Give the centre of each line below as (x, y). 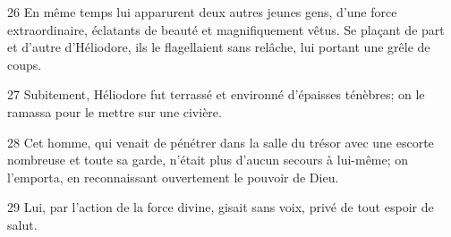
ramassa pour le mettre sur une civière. (115, 111)
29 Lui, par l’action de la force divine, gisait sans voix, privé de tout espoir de (221, 207)
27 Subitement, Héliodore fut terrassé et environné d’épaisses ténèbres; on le (216, 94)
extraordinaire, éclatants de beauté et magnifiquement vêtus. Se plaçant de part (226, 29)
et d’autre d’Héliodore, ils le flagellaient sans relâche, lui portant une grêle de (219, 47)
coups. (25, 64)
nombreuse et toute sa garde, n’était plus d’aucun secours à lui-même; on (208, 160)
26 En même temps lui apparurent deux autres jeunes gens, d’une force (202, 12)
